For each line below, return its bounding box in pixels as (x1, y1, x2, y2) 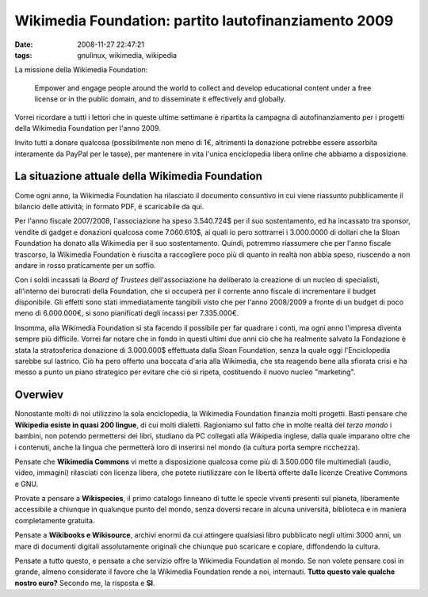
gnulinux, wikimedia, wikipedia (77, 50, 178, 59)
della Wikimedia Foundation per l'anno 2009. (14, 123, 162, 132)
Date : (14, 40, 33, 49)
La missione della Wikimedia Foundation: (14, 65, 148, 75)
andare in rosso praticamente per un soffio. (14, 260, 156, 270)
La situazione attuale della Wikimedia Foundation (14, 170, 263, 183)
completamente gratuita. (14, 515, 95, 525)
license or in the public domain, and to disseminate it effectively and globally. (34, 94, 286, 104)
